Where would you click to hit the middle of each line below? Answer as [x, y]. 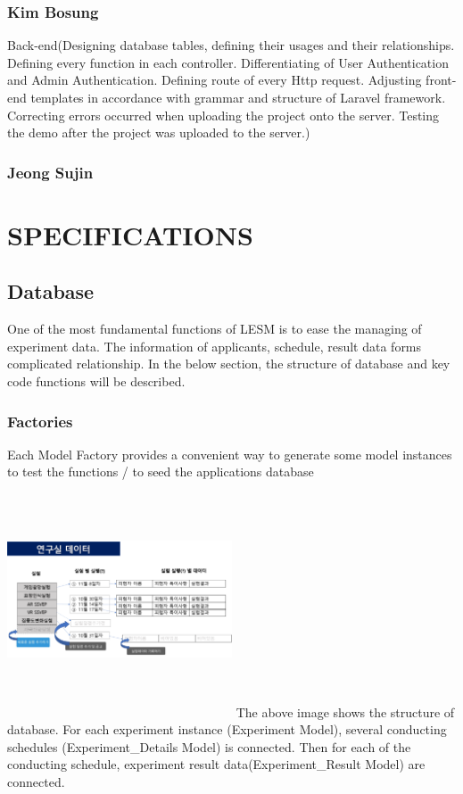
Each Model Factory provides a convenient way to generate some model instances [230, 454]
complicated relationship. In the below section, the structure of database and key [229, 364]
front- [441, 80]
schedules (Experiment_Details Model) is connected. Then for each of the [209, 746]
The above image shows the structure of [345, 711]
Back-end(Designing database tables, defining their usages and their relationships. [231, 45]
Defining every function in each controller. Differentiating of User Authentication [228, 62]
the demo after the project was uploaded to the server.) [159, 132]
